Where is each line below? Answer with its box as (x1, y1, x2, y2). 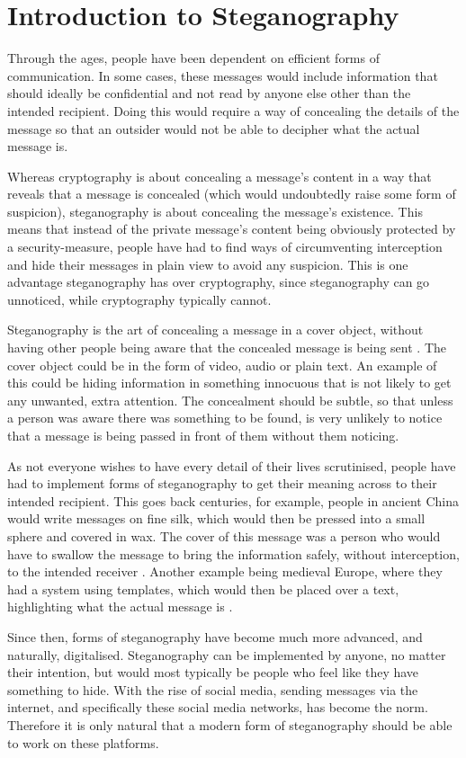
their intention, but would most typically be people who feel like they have (7, 663, 419, 682)
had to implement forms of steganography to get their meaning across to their (7, 474, 437, 493)
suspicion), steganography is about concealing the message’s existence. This (7, 201, 423, 220)
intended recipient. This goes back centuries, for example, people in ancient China (7, 491, 460, 510)
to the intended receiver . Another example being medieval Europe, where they (7, 562, 443, 581)
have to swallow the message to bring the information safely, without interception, (7, 544, 460, 563)
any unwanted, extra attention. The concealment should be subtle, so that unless (7, 390, 453, 409)
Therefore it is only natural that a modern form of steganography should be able (7, 715, 453, 734)
